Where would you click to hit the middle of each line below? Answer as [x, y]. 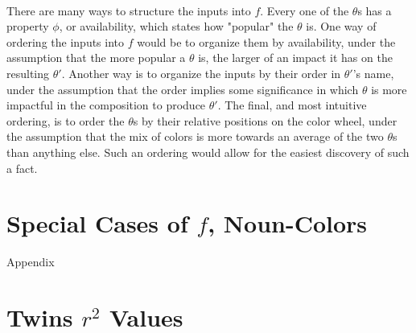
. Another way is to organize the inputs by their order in [201, 73]
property [28, 26]
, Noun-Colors [288, 223]
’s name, [373, 73]
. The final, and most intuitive [292, 105]
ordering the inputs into [66, 41]
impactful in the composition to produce [106, 105]
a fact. [22, 168]
